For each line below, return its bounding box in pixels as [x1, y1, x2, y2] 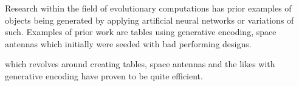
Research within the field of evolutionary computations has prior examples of [5, 2, 292, 14]
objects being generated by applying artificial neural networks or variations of [5, 13, 294, 26]
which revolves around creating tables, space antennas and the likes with [5, 58, 275, 70]
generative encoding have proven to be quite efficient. [5, 69, 203, 82]
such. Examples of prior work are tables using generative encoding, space [5, 25, 277, 38]
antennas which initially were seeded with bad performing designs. [5, 37, 252, 50]
